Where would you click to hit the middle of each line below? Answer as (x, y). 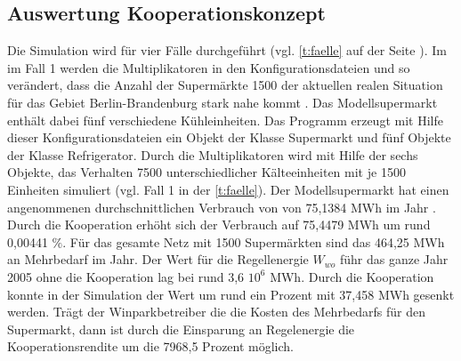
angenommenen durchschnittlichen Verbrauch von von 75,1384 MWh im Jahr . (222, 207)
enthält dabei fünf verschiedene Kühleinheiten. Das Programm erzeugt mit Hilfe (225, 120)
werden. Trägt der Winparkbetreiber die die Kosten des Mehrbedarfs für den (217, 312)
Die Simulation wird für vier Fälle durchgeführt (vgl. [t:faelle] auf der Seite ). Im (227, 50)
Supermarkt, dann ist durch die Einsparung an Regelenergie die (181, 329)
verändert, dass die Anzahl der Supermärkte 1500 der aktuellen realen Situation (225, 85)
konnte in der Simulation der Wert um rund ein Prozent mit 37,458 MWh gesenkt (231, 294)
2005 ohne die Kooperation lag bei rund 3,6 (126, 276)
